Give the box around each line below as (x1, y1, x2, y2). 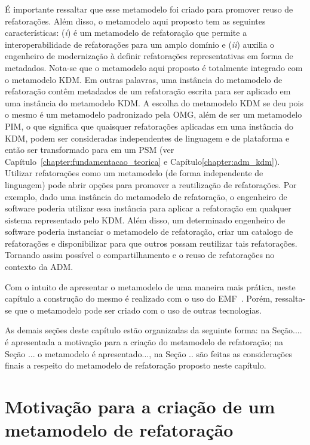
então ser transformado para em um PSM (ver (5, 143, 174, 156)
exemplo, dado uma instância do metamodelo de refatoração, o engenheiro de (5, 190, 287, 202)
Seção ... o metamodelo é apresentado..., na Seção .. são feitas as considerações (5, 347, 293, 360)
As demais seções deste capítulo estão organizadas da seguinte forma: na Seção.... (5, 324, 302, 336)
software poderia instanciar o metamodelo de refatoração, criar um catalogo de (5, 225, 293, 238)
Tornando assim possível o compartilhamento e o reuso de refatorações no (5, 248, 275, 261)
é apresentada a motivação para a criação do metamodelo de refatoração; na (5, 336, 284, 348)
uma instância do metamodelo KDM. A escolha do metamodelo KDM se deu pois (5, 96, 303, 109)
